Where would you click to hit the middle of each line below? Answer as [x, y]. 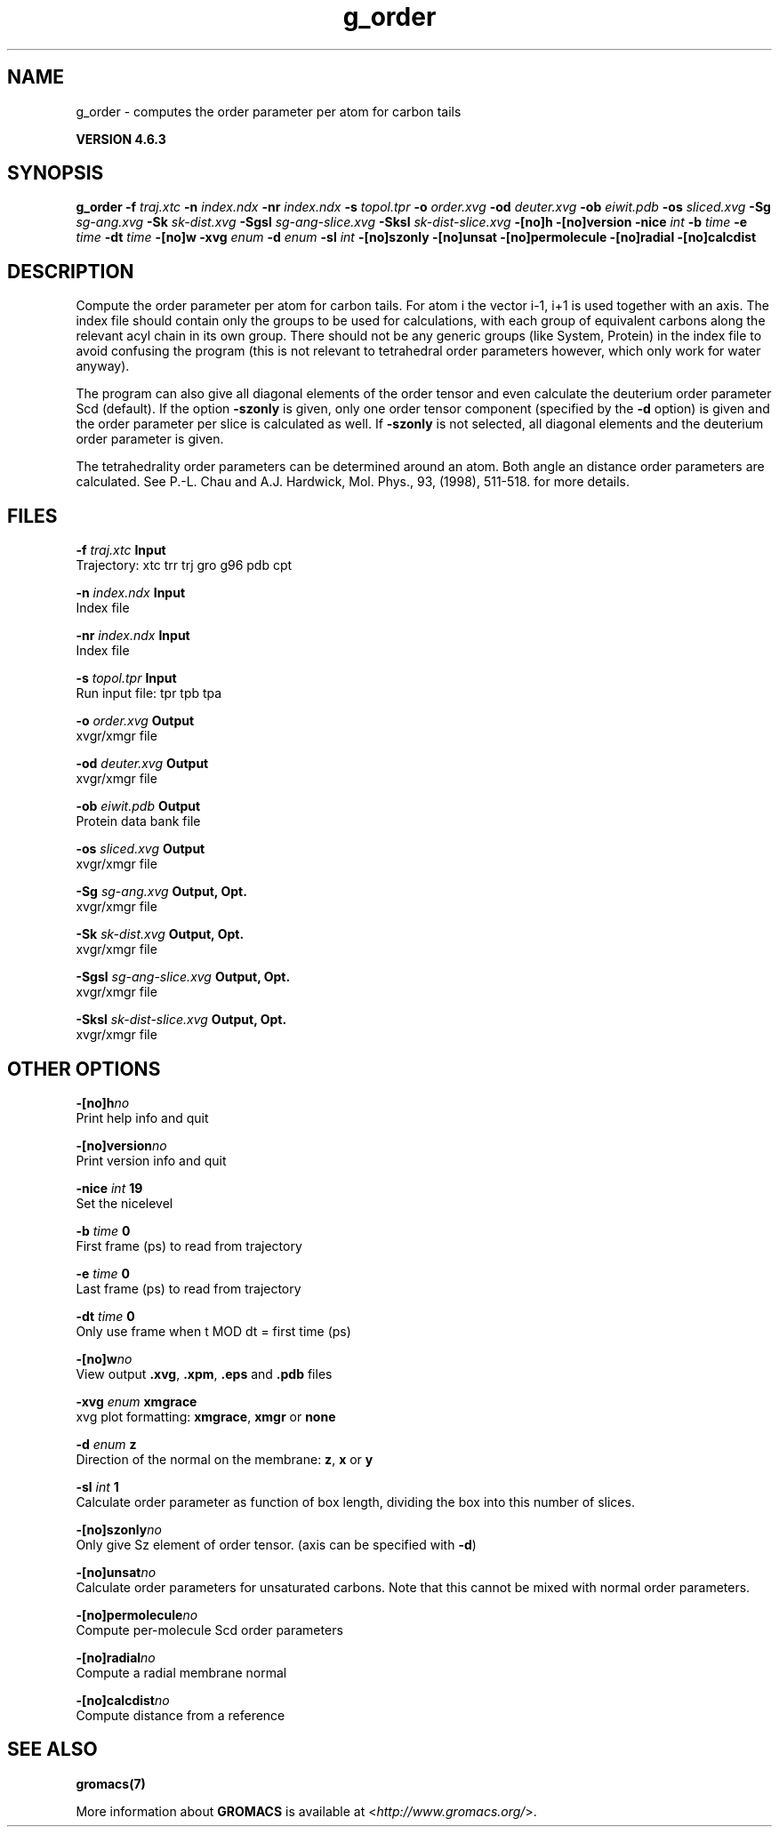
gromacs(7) [111, 1783]
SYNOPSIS [56, 173]
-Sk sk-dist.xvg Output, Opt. [160, 934]
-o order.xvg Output [135, 721]
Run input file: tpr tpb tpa [149, 693]
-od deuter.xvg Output [142, 764]
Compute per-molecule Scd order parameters [209, 1630]
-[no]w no [104, 1358]
